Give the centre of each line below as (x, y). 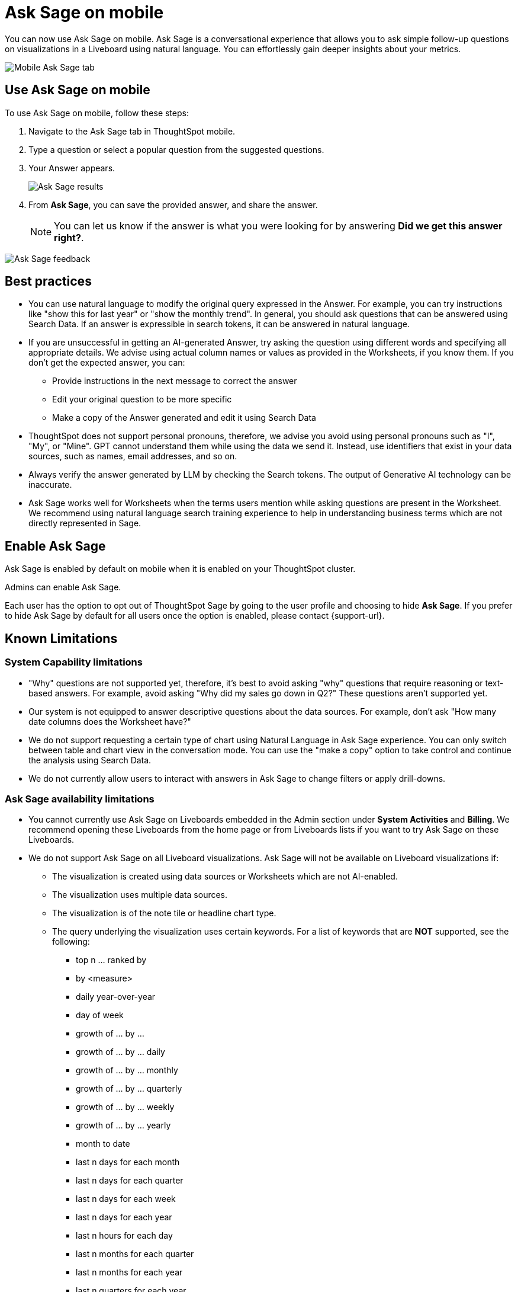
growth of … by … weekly (125, 1107)
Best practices (48, 282)
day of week (100, 1015)
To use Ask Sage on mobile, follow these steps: (97, 113)
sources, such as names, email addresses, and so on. (133, 456)
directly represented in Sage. (85, 523)
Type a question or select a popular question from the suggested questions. (176, 149)
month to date (103, 1144)
